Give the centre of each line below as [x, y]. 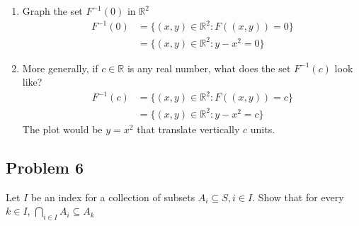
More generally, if [60, 68]
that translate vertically [188, 129]
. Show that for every [298, 197]
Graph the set [52, 11]
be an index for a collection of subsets [113, 197]
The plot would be [62, 129]
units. [263, 129]
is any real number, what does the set [209, 68]
